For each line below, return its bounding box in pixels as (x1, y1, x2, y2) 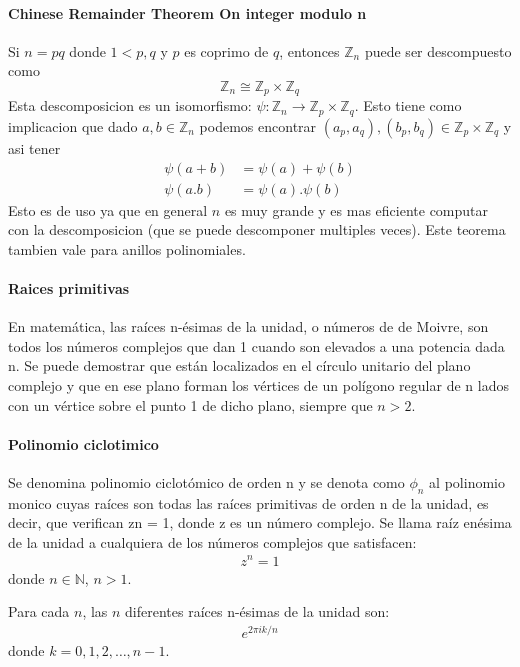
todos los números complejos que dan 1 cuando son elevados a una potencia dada (8, 335, 505, 356)
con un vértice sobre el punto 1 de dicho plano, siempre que (8, 394, 373, 415)
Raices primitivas (8, 277, 130, 298)
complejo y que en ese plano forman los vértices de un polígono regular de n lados (8, 374, 509, 395)
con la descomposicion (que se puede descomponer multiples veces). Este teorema (8, 219, 506, 240)
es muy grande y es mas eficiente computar (224, 199, 489, 220)
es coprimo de (184, 40, 269, 61)
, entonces (279, 40, 340, 61)
